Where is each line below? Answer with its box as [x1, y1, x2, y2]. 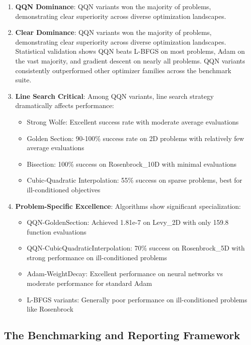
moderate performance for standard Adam [27, 278, 152, 288]
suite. [15, 75, 31, 85]
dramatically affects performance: [15, 100, 114, 110]
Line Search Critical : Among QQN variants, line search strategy [15, 91, 214, 101]
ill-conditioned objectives [27, 184, 101, 194]
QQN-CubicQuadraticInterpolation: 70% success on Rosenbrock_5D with [27, 243, 245, 253]
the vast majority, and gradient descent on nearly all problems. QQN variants [15, 55, 245, 65]
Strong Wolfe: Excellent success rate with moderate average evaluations [27, 116, 239, 126]
